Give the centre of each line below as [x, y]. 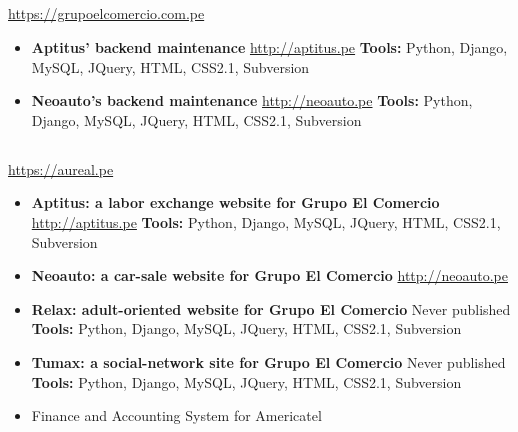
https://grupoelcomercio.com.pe [106, 13]
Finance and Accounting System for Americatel [176, 415]
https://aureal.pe [61, 168]
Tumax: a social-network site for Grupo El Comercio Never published [268, 361]
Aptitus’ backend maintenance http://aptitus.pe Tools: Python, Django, [269, 46]
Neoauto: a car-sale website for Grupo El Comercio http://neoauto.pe [269, 275]
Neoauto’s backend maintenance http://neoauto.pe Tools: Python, [252, 100]
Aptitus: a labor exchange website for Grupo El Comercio [235, 202]
